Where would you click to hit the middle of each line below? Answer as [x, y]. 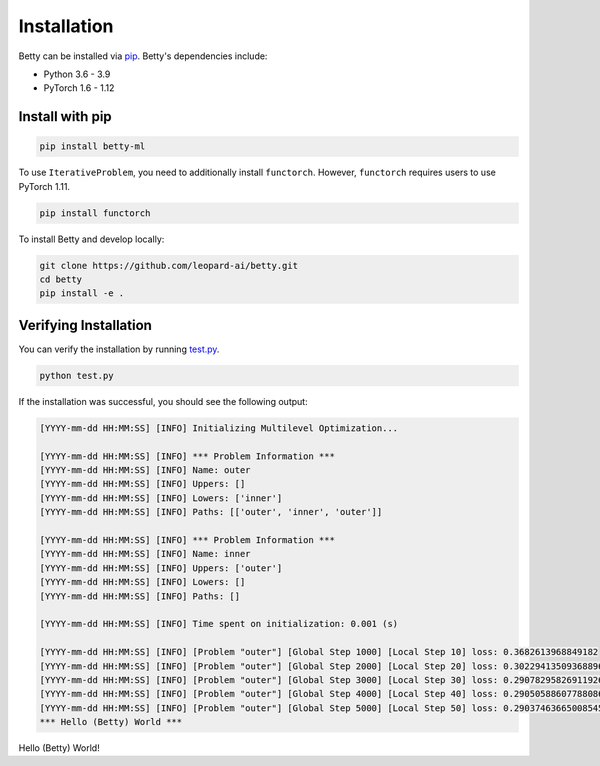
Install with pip [65, 116]
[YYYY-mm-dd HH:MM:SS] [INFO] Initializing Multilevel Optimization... [219, 428]
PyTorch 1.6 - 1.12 [79, 88]
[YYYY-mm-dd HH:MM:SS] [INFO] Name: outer [145, 470]
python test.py [76, 375]
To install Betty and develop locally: [91, 239]
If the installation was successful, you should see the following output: [163, 401]
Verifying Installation [85, 325]
